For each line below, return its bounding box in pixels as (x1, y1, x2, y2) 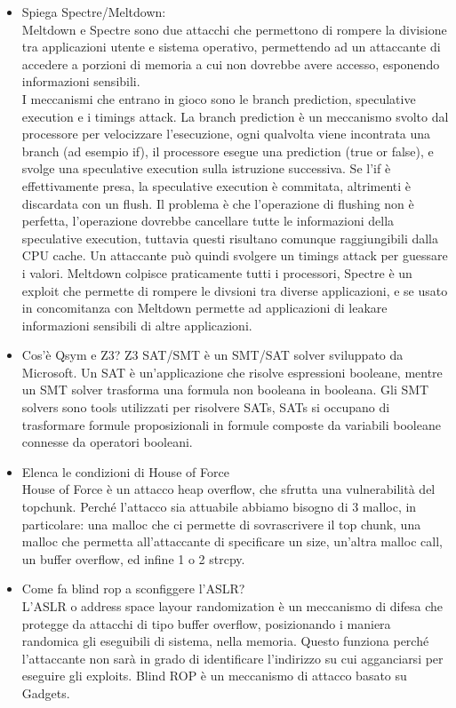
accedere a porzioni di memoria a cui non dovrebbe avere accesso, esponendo (21, 54, 440, 73)
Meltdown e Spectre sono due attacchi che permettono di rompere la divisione (21, 20, 447, 38)
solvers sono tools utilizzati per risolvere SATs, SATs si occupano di (21, 398, 390, 417)
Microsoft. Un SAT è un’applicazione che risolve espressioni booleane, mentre (21, 362, 443, 381)
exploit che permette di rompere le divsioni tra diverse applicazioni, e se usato (21, 281, 448, 299)
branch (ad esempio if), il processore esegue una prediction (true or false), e (21, 141, 434, 160)
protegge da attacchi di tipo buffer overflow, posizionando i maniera (21, 614, 391, 632)
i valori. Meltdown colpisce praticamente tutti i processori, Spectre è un (21, 263, 412, 282)
